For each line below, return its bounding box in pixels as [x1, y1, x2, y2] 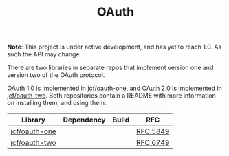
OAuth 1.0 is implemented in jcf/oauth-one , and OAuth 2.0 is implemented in [7, 84, 222, 93]
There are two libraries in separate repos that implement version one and [7, 63, 214, 72]
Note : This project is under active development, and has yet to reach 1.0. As [7, 43, 222, 52]
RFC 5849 [136, 126, 170, 136]
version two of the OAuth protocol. [7, 71, 105, 79]
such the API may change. [7, 50, 82, 58]
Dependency [63, 115, 106, 124]
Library [21, 115, 46, 124]
